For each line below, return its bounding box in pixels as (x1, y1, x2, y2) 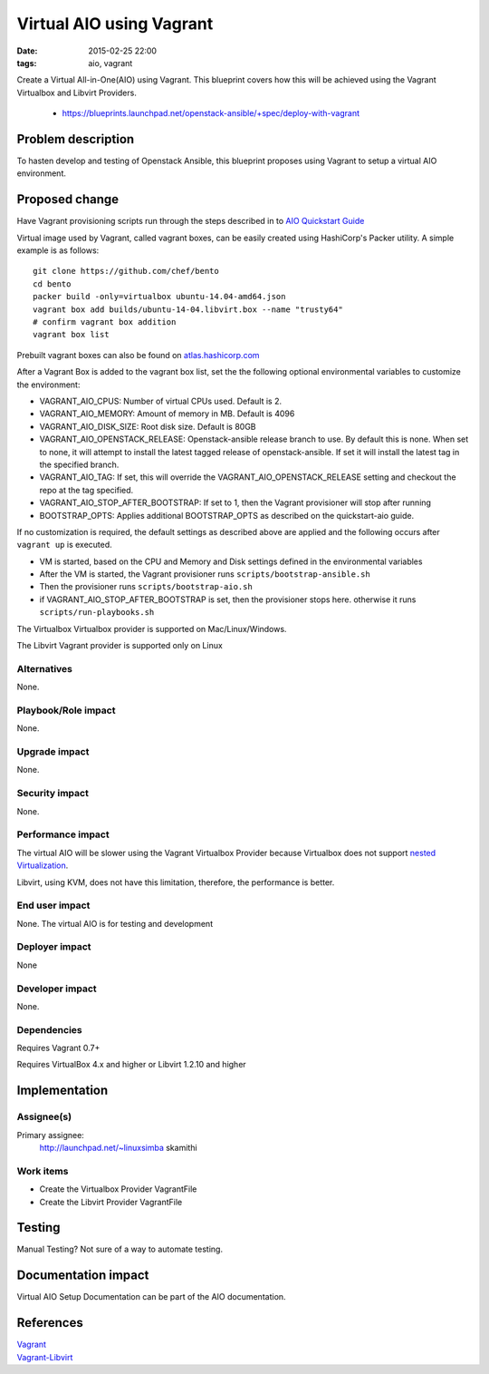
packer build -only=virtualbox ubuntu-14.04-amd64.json (33, 291, 286, 302)
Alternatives (16, 662, 72, 675)
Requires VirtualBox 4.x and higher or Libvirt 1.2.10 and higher (16, 1059, 246, 1070)
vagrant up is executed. (16, 540, 112, 551)
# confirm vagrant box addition (33, 317, 177, 327)
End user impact (16, 899, 91, 911)
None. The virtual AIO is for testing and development (16, 918, 213, 929)
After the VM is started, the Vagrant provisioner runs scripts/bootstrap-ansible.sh (39, 569, 370, 580)
